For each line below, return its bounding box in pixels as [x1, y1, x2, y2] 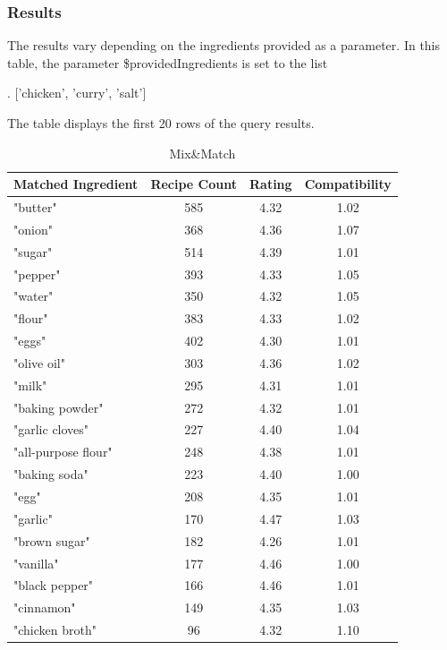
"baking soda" [13, 465, 89, 483]
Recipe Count [150, 175, 237, 193]
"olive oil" [13, 353, 65, 372]
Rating [249, 175, 292, 193]
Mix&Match [169, 143, 236, 162]
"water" [13, 287, 54, 305]
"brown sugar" [13, 531, 90, 550]
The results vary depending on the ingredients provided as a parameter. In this [7, 36, 441, 55]
